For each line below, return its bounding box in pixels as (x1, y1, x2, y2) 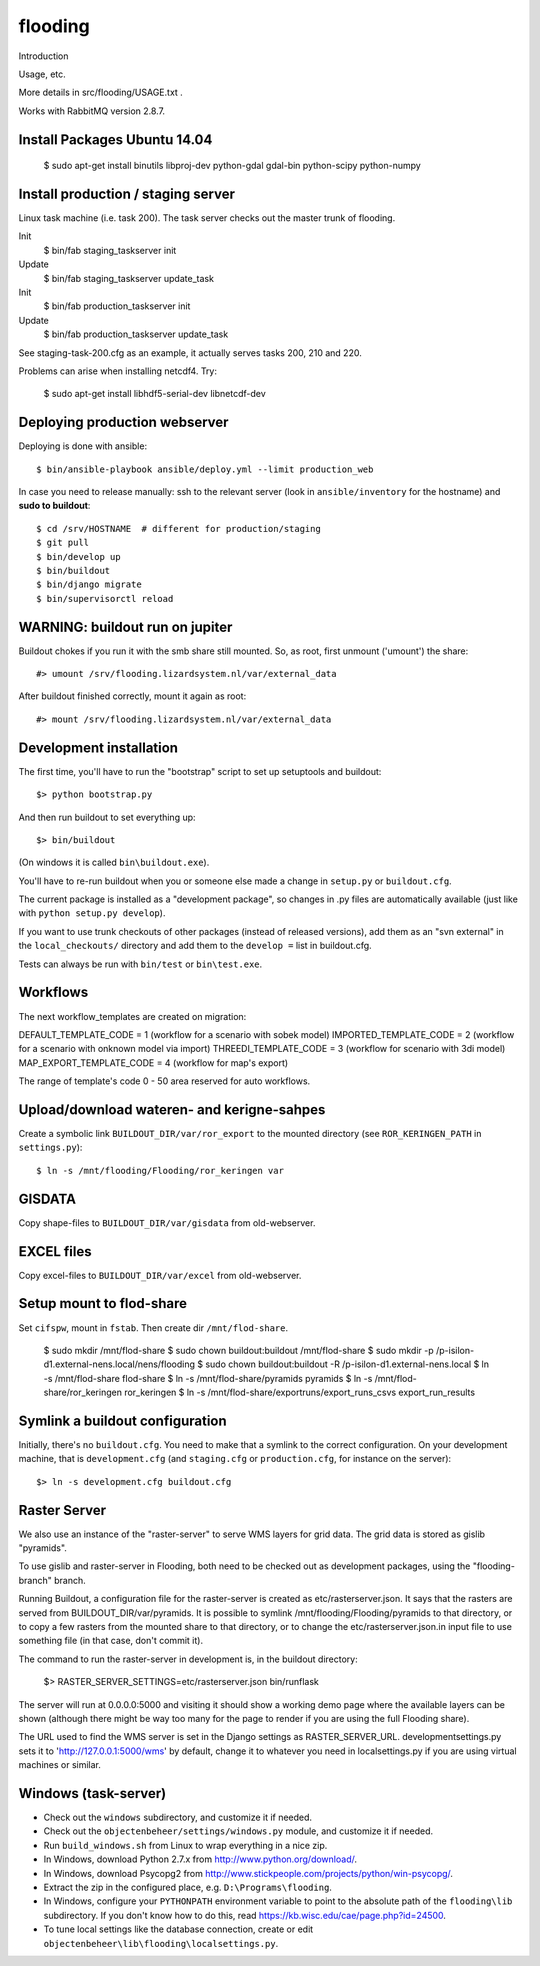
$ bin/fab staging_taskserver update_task (43, 272, 215, 284)
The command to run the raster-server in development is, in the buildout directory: (18, 1653, 359, 1665)
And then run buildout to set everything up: (18, 811, 196, 823)
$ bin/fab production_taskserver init (43, 300, 191, 312)
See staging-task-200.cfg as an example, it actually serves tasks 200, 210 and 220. (18, 346, 362, 359)
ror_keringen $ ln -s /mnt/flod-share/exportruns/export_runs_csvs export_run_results (123, 1386, 475, 1399)
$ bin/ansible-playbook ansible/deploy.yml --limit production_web (36, 463, 374, 475)
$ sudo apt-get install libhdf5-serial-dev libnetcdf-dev (43, 388, 267, 400)
